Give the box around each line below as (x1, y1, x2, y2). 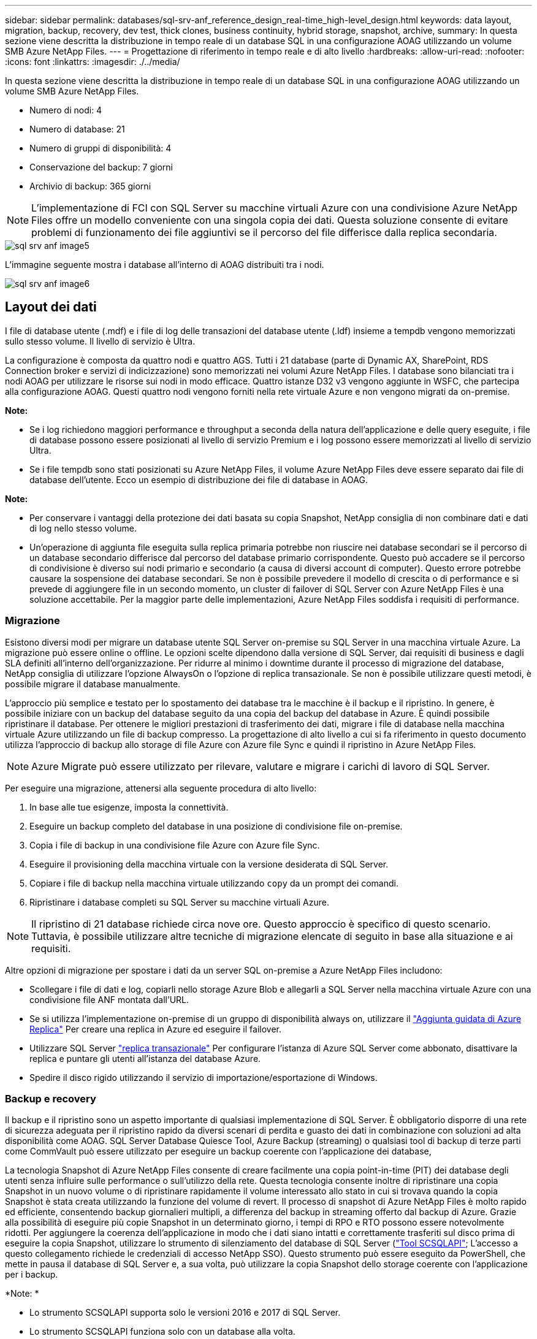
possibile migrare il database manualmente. (5, 678, 181, 689)
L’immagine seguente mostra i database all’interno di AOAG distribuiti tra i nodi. (5, 259, 324, 270)
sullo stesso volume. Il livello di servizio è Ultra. (5, 335, 196, 346)
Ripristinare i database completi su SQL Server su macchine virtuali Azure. (29, 896, 330, 907)
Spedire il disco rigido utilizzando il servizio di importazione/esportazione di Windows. (29, 1072, 378, 1083)
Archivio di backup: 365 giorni (29, 181, 151, 191)
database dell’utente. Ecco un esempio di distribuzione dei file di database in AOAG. (29, 474, 368, 485)
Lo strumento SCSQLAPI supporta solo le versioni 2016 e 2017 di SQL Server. (29, 1307, 341, 1318)
